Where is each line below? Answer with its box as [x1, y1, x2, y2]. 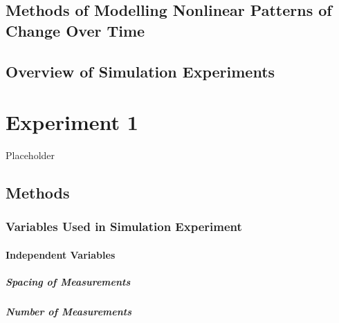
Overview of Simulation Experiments [6, 60, 275, 82]
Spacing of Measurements [6, 275, 131, 289]
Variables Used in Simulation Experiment [6, 218, 242, 235]
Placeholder [6, 148, 55, 163]
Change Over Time [6, 19, 145, 41]
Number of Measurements [6, 304, 132, 319]
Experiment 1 [6, 108, 138, 136]
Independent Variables [6, 247, 116, 261]
